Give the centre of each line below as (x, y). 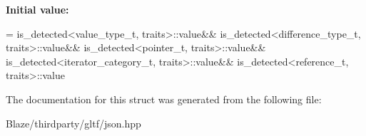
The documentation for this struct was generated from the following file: (164, 99)
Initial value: (37, 9)
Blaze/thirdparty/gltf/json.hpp (73, 123)
